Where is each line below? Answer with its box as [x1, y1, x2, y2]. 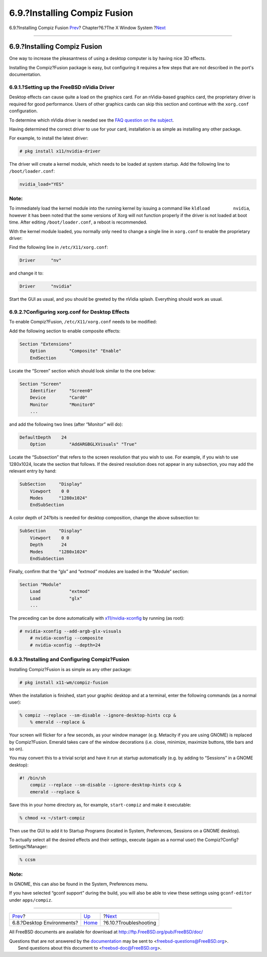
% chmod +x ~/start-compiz [19, 815, 85, 820]
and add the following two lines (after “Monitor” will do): [9, 421, 123, 427]
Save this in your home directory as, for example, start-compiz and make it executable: [9, 802, 191, 808]
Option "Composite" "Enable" [30, 348, 122, 354]
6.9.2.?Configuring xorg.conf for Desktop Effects [9, 309, 130, 316]
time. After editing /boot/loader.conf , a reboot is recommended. [9, 219, 148, 225]
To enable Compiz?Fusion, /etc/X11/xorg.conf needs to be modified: [9, 319, 157, 325]
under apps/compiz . [9, 897, 53, 903]
